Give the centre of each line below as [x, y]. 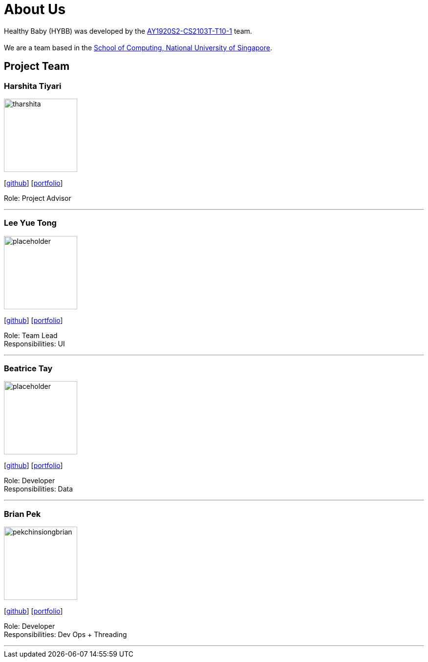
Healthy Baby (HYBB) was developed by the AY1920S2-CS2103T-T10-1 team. [128, 31]
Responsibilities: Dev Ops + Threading [65, 635]
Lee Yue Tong [30, 223]
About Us [35, 9]
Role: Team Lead [31, 335]
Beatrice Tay [28, 369]
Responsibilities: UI [34, 343]
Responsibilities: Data [39, 489]
